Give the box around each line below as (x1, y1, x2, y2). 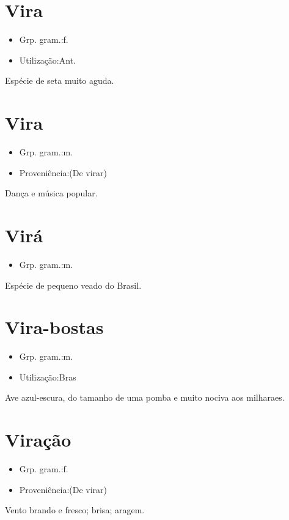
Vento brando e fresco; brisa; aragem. (5, 503, 145, 516)
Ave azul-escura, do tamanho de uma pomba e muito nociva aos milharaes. (5, 391, 285, 404)
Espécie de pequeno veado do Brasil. (5, 278, 142, 291)
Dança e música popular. (5, 187, 98, 199)
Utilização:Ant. (19, 53, 76, 66)
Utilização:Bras (19, 370, 76, 383)
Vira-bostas (5, 314, 104, 340)
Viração (5, 427, 71, 452)
